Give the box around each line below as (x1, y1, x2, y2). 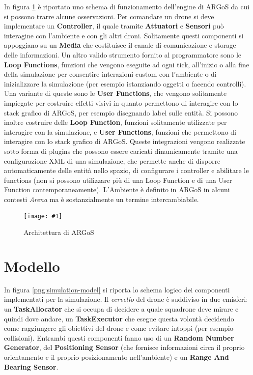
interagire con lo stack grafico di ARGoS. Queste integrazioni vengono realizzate (4, 136, 245, 146)
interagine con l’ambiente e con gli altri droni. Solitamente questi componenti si (4, 30, 244, 40)
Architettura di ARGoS (24, 227, 94, 237)
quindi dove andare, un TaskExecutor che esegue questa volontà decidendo (4, 313, 234, 323)
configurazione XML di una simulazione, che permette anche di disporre (4, 155, 221, 166)
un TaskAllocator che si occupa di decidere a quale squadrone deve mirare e (4, 304, 239, 314)
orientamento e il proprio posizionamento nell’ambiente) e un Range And (4, 352, 229, 362)
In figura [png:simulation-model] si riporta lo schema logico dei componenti (4, 284, 230, 294)
